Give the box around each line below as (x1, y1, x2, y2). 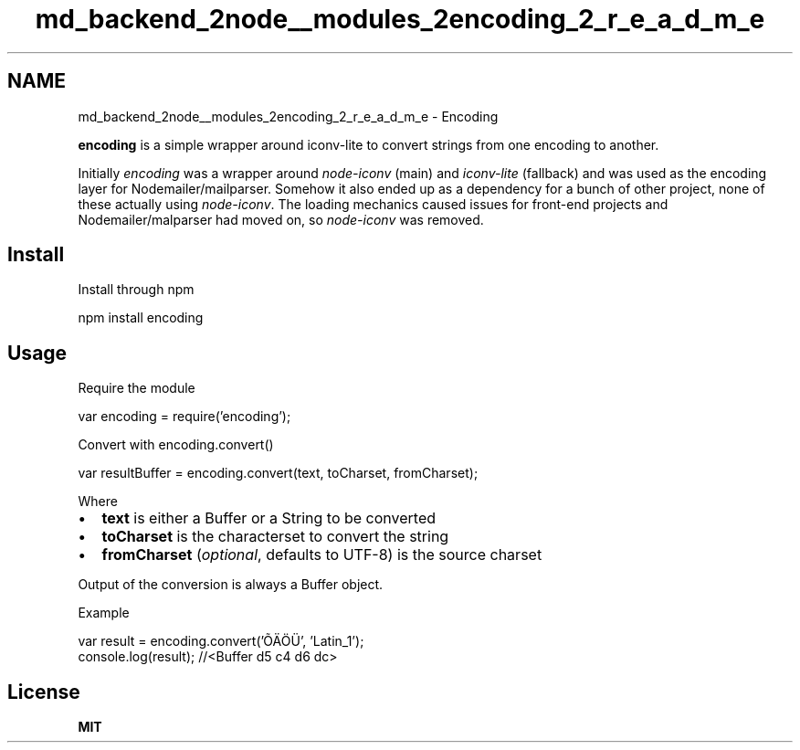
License (7, 680, 80, 703)
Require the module (78, 380, 195, 396)
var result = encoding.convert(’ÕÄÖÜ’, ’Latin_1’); (78, 633, 364, 650)
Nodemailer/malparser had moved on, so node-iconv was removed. (78, 211, 484, 227)
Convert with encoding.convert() (78, 437, 274, 453)
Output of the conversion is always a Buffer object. (78, 576, 384, 593)
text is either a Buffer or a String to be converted (101, 509, 437, 528)
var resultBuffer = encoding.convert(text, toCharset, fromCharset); (78, 465, 479, 481)
